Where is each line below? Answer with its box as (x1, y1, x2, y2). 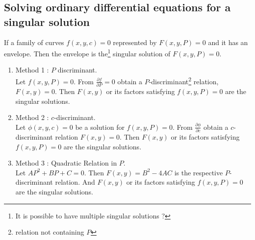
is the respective (174, 167, 223, 177)
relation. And (55, 177, 95, 187)
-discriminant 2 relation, (149, 75, 219, 86)
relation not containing (15, 227, 84, 237)
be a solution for (75, 121, 125, 132)
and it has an (208, 37, 248, 47)
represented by (113, 37, 157, 47)
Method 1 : (15, 65, 49, 75)
